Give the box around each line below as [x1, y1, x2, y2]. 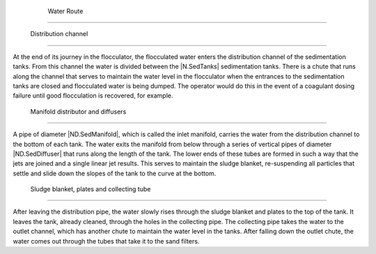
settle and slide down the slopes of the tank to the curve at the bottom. [13, 169, 217, 177]
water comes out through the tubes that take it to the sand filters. [13, 237, 200, 245]
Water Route [47, 7, 84, 15]
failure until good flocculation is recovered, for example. [13, 91, 173, 100]
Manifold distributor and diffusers [30, 107, 127, 116]
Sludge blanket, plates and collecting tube [30, 185, 151, 193]
